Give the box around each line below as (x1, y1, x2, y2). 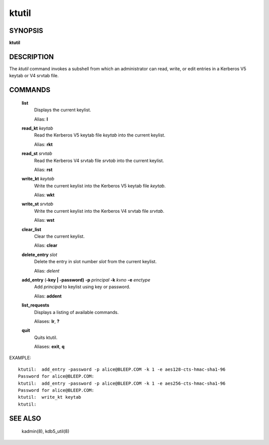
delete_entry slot (21, 252, 57, 258)
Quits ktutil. (34, 334, 58, 340)
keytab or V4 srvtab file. (9, 73, 59, 79)
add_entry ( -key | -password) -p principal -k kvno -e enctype (21, 277, 150, 283)
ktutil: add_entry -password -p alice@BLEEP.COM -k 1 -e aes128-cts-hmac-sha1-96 (18, 366, 226, 372)
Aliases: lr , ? (34, 318, 60, 324)
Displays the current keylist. (34, 107, 92, 113)
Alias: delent (34, 268, 60, 274)
